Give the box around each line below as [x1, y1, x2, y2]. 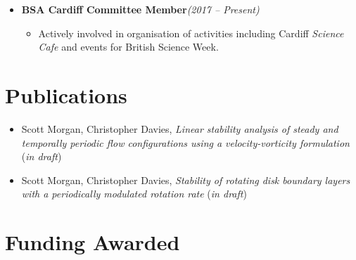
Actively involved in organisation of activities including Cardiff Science [38, 25, 344, 40]
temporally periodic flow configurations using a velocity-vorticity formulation [21, 135, 350, 150]
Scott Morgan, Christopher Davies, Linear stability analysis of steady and [21, 121, 338, 136]
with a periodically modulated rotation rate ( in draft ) [21, 186, 247, 201]
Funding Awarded [5, 228, 180, 256]
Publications [5, 80, 127, 109]
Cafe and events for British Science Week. [38, 39, 219, 54]
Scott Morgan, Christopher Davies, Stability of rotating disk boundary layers [21, 172, 350, 187]
